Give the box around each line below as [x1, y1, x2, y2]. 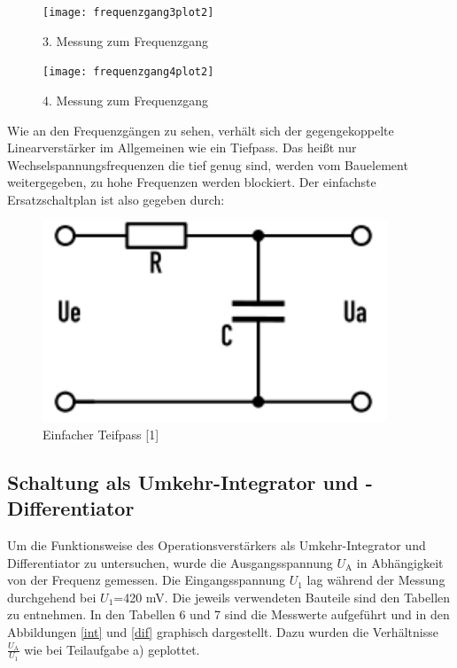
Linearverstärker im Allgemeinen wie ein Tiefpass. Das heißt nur [7, 138, 357, 157]
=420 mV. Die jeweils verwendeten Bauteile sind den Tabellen [113, 587, 451, 606]
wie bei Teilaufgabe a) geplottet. [24, 640, 200, 658]
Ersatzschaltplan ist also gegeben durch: [7, 190, 225, 208]
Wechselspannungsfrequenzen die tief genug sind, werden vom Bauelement [7, 155, 408, 174]
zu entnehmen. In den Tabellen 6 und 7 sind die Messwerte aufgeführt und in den [7, 605, 450, 624]
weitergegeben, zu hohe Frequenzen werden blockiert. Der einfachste [7, 173, 376, 191]
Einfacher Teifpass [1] [43, 424, 159, 443]
